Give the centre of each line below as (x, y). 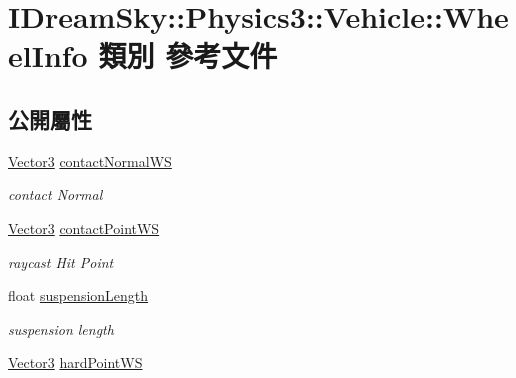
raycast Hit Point (61, 261)
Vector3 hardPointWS (75, 362)
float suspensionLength (78, 295)
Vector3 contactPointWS (84, 227)
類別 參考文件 (188, 55)
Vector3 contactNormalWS (90, 160)
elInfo (48, 55)
